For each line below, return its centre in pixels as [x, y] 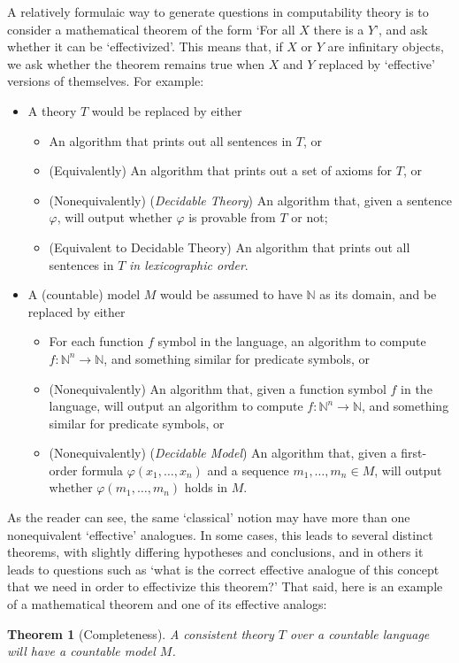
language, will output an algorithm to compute [176, 406]
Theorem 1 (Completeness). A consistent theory [141, 633]
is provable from [232, 217]
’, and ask [402, 29]
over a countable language [360, 633]
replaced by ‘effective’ [377, 63]
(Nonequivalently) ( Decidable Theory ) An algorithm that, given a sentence [250, 200]
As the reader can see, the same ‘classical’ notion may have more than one [209, 517]
